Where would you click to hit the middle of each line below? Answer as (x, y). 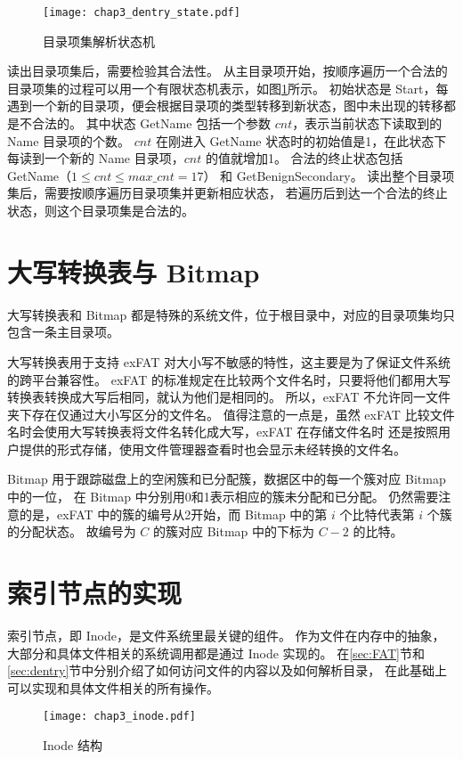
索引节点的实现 (95, 593)
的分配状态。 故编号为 (72, 531)
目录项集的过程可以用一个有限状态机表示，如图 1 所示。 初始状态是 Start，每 (228, 88)
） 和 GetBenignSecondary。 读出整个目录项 (329, 175)
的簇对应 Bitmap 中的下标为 (234, 531)
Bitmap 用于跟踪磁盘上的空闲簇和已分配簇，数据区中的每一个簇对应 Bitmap (227, 479)
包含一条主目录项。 (63, 332)
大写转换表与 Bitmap (134, 271)
